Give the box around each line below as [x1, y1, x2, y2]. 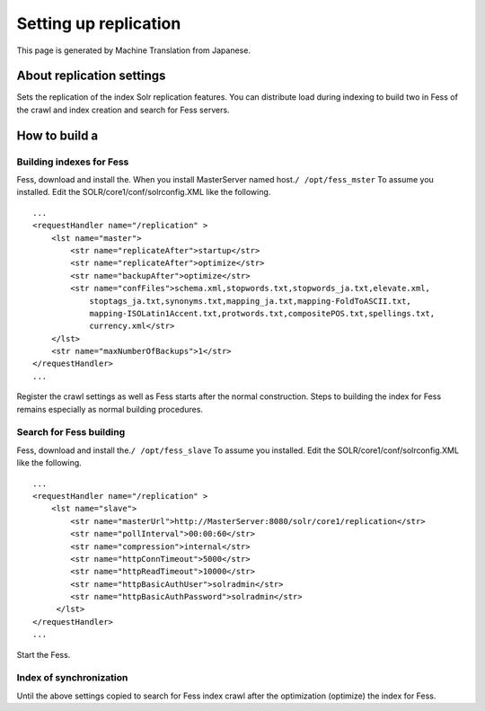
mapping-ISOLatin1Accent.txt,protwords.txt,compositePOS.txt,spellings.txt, [89, 308, 436, 318]
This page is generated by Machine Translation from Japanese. [16, 45, 251, 56]
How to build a [16, 128, 99, 143]
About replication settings [16, 68, 166, 84]
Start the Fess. [16, 649, 71, 660]
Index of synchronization [16, 671, 128, 684]
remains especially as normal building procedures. [16, 404, 204, 414]
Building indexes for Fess [16, 156, 129, 168]
